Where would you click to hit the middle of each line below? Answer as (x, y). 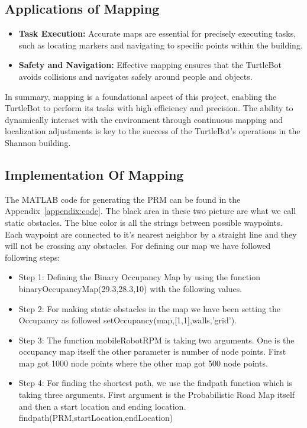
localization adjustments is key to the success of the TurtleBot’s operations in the (153, 131)
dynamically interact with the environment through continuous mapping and (144, 119)
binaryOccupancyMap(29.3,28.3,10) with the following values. (130, 288)
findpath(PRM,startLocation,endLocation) (96, 418)
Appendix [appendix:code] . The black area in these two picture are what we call (151, 211)
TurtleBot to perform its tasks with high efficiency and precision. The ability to (149, 108)
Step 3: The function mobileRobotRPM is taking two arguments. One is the (156, 340)
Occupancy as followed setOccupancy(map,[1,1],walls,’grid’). (127, 320)
